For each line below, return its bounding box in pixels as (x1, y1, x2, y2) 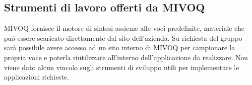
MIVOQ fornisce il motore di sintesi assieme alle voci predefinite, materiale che (4, 23, 245, 33)
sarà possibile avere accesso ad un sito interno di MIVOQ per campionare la (4, 42, 235, 53)
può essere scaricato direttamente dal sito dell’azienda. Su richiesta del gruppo (4, 32, 243, 43)
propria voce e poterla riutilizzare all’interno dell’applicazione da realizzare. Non (4, 52, 248, 62)
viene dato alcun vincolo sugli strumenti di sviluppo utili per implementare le (4, 62, 239, 72)
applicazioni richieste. (4, 72, 69, 82)
